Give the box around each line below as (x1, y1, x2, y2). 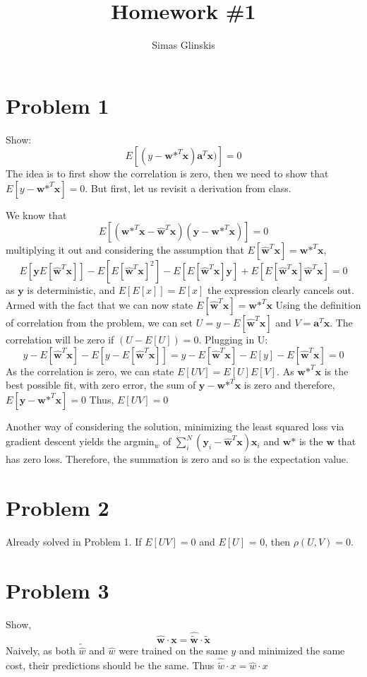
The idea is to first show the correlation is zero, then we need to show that (6, 166, 329, 181)
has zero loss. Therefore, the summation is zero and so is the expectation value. (6, 452, 349, 466)
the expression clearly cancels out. (207, 283, 354, 298)
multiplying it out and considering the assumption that (6, 242, 244, 257)
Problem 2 (6, 493, 109, 522)
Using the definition (275, 298, 361, 312)
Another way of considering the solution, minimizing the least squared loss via (6, 418, 344, 433)
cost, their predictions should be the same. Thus (6, 658, 215, 673)
